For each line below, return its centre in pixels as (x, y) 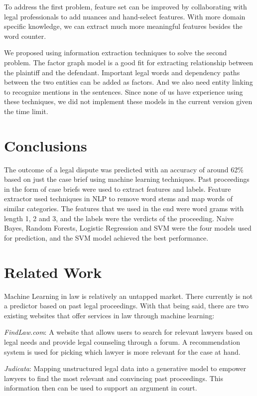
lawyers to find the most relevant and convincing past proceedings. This (114, 378)
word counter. (25, 36)
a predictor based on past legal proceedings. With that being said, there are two (126, 306)
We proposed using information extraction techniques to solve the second (116, 53)
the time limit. (26, 111)
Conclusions (46, 145)
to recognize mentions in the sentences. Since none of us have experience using (124, 91)
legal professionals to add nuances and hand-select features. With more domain (125, 16)
